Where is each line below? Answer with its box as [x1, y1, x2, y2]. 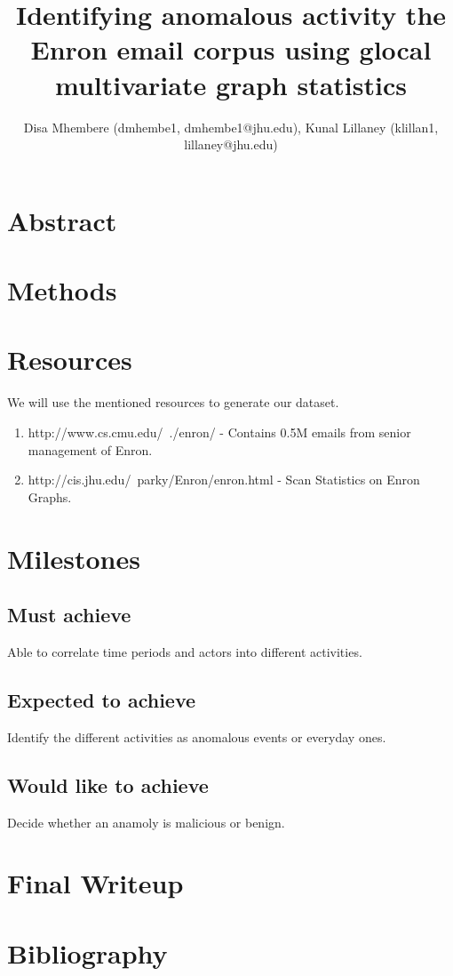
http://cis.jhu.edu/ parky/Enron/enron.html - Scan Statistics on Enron [28, 470, 420, 489]
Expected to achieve [7, 685, 196, 713]
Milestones [7, 540, 140, 576]
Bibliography [7, 934, 168, 971]
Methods [7, 272, 117, 308]
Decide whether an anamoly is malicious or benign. [7, 812, 285, 831]
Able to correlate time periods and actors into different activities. [7, 642, 362, 660]
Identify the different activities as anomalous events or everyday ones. [7, 727, 386, 746]
